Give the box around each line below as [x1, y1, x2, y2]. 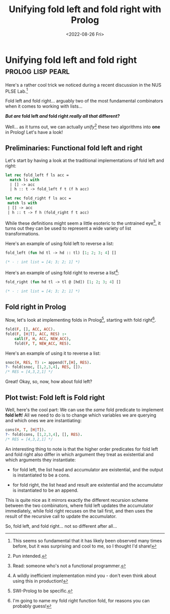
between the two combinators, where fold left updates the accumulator [5, 502, 153, 508]
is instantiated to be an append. [12, 487, 78, 493]
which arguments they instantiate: [5, 457, 76, 463]
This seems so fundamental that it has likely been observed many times [12, 537, 162, 543]
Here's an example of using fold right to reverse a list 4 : [5, 269, 119, 276]
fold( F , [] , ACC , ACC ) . [5, 327, 56, 332]
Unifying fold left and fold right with [9, 4, 161, 15]
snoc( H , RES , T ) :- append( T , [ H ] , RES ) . [5, 360, 92, 365]
